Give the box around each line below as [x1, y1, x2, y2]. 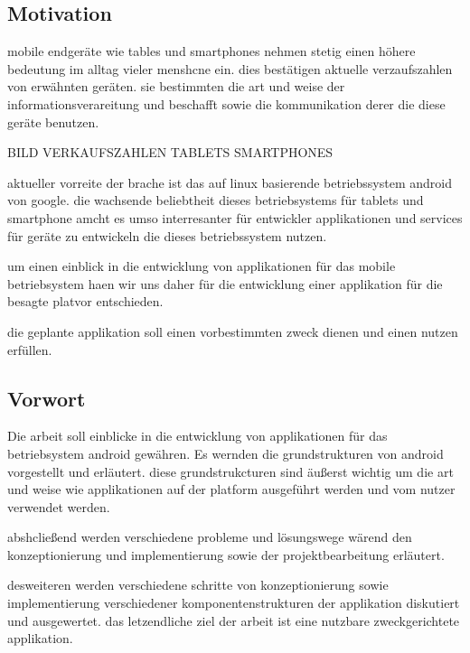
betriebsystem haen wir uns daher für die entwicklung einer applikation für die [7, 274, 443, 293]
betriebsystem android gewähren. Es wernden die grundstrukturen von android [7, 443, 444, 462]
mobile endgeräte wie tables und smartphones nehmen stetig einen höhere [7, 42, 416, 61]
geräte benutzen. [7, 112, 99, 131]
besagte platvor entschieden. [7, 292, 164, 311]
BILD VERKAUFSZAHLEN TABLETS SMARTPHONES [7, 143, 334, 162]
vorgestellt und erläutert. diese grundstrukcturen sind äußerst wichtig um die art [7, 462, 454, 480]
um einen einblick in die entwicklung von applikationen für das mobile [7, 257, 396, 275]
